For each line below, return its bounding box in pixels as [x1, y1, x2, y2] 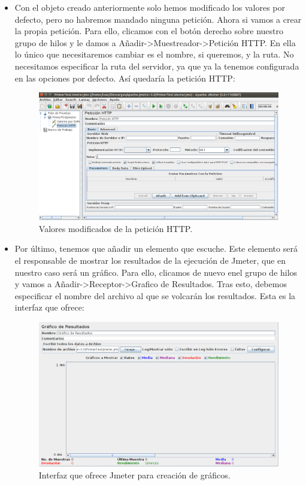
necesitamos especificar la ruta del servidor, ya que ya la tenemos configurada [14, 59, 299, 72]
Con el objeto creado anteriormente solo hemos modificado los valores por [14, 1, 285, 13]
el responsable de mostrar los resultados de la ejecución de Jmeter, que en [14, 254, 286, 266]
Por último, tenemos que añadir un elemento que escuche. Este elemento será [14, 242, 298, 255]
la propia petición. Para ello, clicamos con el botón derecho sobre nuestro [14, 25, 284, 37]
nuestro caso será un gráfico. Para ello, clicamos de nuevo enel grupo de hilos [14, 266, 298, 278]
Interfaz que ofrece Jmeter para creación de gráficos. [38, 468, 231, 481]
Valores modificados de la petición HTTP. [38, 222, 193, 234]
